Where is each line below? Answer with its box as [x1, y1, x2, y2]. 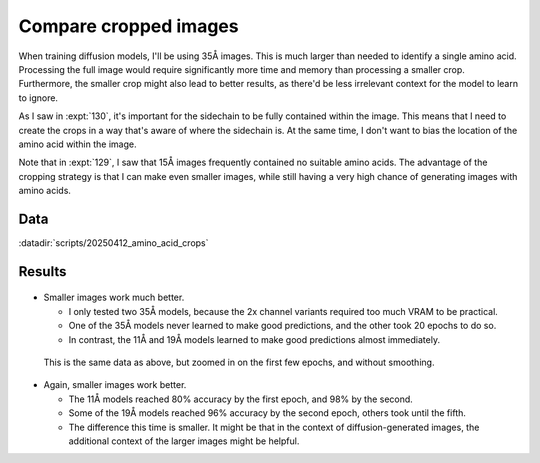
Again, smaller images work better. [43, 379, 187, 391]
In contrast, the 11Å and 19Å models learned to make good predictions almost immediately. [68, 333, 440, 345]
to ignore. [18, 91, 59, 104]
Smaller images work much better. [43, 291, 185, 304]
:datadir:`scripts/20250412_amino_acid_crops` [18, 236, 209, 249]
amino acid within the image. [18, 138, 137, 150]
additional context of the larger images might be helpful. [68, 435, 300, 447]
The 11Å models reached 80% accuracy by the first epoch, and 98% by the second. [68, 393, 414, 405]
